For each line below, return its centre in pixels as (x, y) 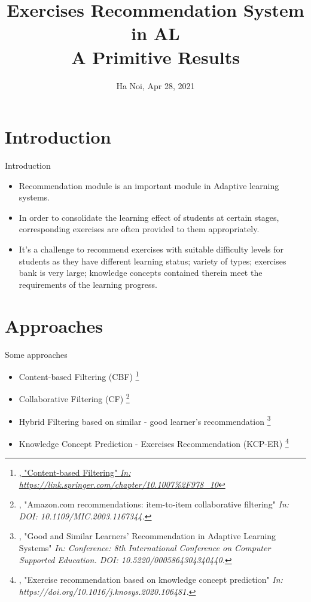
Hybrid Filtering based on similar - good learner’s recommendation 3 (145, 420)
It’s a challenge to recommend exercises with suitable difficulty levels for (151, 249)
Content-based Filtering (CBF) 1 (79, 376)
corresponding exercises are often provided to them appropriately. (139, 229)
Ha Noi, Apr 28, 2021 (155, 85)
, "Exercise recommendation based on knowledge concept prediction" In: (151, 580)
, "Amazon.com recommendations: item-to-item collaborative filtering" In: (154, 504)
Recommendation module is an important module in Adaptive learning (149, 185)
